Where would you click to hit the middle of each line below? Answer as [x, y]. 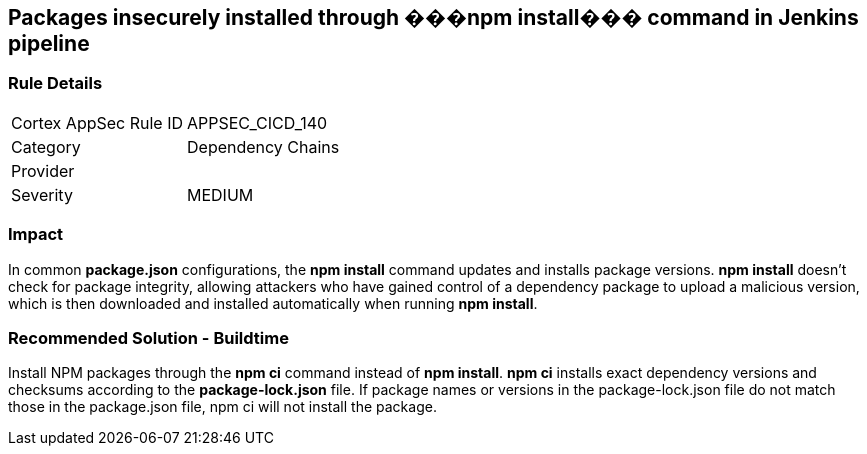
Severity [42, 194]
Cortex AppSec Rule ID [97, 122]
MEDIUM [220, 194]
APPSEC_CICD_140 [257, 122]
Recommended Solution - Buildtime [148, 337]
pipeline [49, 43]
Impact [36, 234]
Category [46, 146]
